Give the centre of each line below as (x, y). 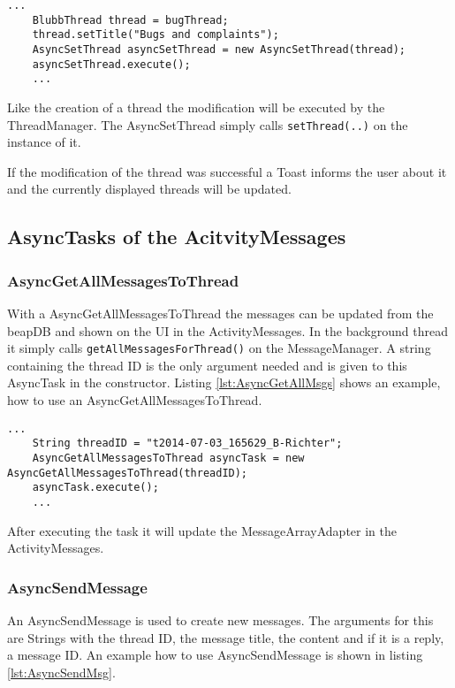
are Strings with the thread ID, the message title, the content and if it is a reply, (226, 637)
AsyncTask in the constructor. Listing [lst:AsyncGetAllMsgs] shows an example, (224, 382)
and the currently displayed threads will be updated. (149, 189)
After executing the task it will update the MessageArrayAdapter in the (202, 530)
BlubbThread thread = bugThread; (130, 20)
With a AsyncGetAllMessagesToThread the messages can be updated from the (220, 313)
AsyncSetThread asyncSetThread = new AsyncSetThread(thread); (219, 49)
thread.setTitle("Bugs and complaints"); (155, 35)
